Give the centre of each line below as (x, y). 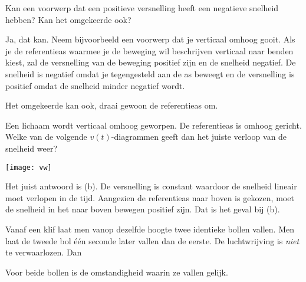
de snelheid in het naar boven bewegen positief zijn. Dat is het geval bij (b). (143, 209)
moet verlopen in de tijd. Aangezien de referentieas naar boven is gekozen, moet (150, 197)
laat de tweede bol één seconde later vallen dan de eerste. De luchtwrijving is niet (152, 240)
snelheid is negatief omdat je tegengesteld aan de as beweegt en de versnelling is (150, 73)
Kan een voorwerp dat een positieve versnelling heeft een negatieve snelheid (142, 8)
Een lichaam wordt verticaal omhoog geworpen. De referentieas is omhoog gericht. (154, 125)
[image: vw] (29, 167)
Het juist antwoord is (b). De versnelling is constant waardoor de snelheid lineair (151, 186)
